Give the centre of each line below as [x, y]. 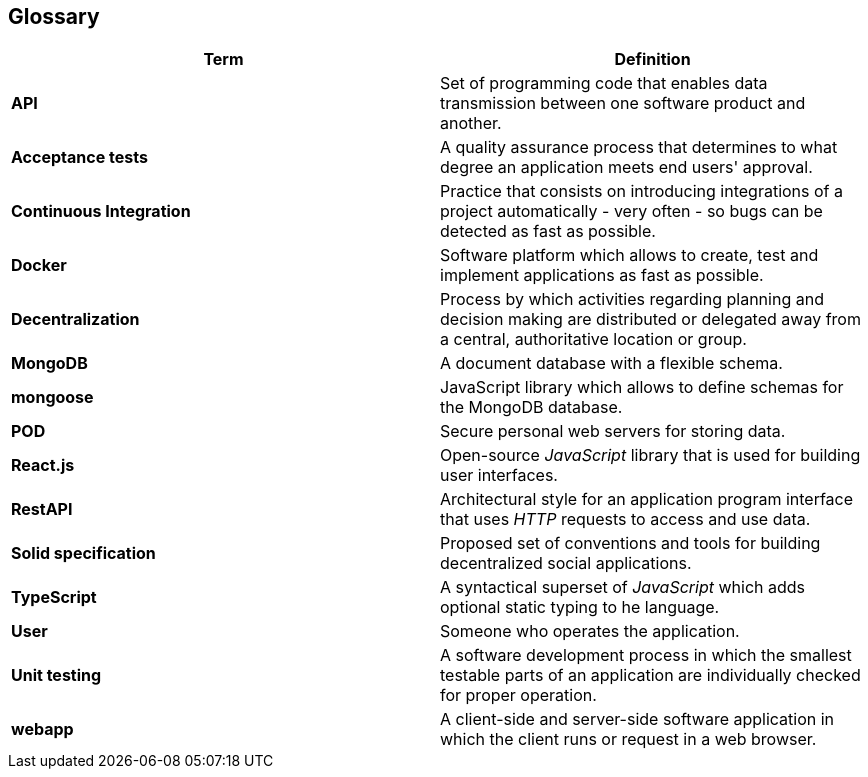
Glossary [54, 16]
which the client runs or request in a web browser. [628, 739]
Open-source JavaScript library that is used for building [650, 455]
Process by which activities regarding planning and [632, 299]
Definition [652, 59]
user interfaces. [499, 475]
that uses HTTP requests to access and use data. [625, 519]
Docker [39, 265]
